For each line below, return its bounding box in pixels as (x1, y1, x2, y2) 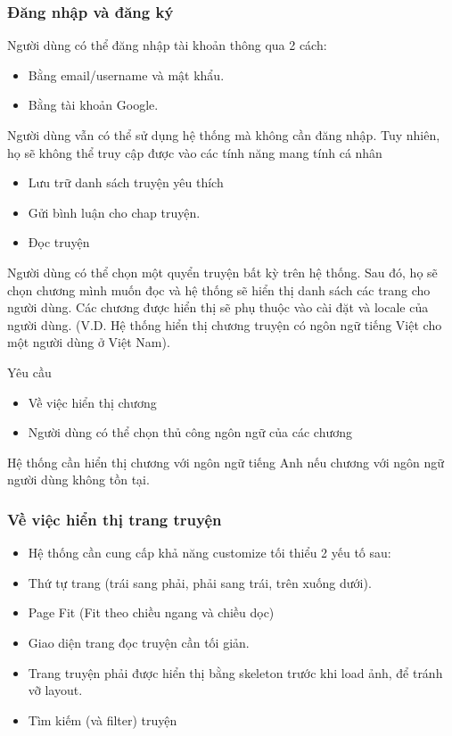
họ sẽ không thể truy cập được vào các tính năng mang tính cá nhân (7, 143, 382, 161)
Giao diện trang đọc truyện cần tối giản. (28, 633, 250, 651)
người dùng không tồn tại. (7, 470, 150, 489)
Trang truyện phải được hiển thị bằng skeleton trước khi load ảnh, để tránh (28, 663, 443, 682)
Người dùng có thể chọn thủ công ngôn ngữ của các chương (28, 423, 353, 442)
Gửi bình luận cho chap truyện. (28, 203, 201, 221)
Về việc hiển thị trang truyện (7, 508, 222, 530)
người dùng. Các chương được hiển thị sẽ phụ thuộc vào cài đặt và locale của (7, 298, 429, 317)
